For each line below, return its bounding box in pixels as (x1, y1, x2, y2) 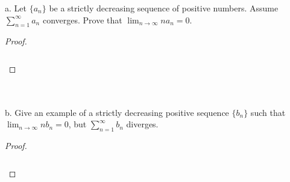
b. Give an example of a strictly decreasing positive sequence (5, 106, 229, 118)
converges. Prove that (42, 13, 122, 26)
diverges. (126, 118, 159, 130)
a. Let (5, 2, 27, 14)
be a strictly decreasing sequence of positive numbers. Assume (49, 2, 279, 14)
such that (250, 106, 286, 118)
